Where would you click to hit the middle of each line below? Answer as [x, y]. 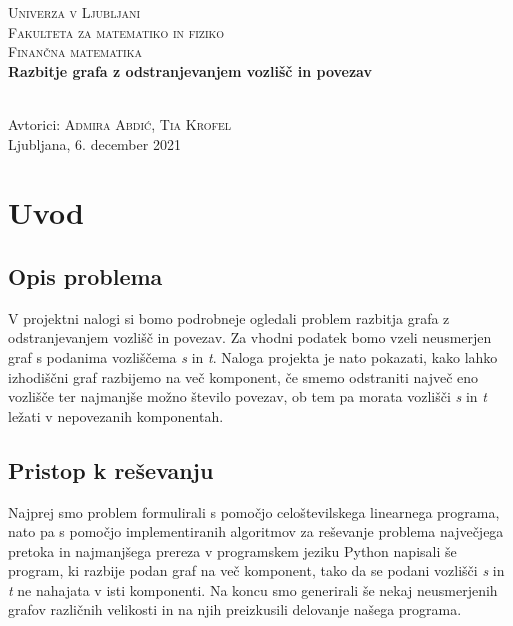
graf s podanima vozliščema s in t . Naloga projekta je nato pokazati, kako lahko [253, 356]
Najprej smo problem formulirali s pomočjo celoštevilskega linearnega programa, [254, 511]
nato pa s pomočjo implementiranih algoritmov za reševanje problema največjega [256, 531]
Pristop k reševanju [111, 469]
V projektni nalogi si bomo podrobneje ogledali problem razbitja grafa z [229, 317]
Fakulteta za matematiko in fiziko [116, 31]
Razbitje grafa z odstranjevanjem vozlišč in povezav [190, 70]
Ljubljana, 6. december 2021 [94, 143]
